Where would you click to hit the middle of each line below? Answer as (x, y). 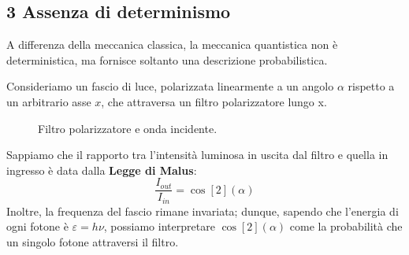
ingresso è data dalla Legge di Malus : (102, 170)
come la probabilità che (346, 226)
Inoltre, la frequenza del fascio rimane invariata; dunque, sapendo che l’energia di (203, 211)
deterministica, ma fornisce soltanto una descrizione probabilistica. (167, 59)
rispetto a (371, 86)
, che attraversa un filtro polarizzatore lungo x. (214, 101)
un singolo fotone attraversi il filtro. (93, 242)
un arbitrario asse (49, 101)
